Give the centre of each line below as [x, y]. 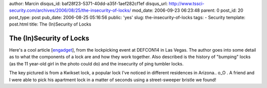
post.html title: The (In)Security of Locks [50, 24]
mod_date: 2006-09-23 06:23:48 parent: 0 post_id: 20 [187, 10]
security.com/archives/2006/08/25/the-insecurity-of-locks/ [70, 10]
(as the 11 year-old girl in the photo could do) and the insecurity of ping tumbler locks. [96, 63]
